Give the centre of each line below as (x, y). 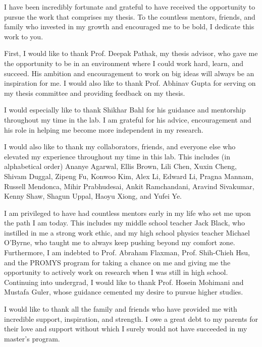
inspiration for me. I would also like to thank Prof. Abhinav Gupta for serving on (130, 83)
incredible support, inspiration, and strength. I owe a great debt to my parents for (131, 319)
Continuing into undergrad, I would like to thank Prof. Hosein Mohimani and (124, 282)
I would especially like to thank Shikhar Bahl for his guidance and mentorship (125, 110)
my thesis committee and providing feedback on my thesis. (95, 93)
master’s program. (32, 338)
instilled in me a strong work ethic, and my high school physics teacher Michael (127, 232)
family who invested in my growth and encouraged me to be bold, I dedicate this (129, 26)
